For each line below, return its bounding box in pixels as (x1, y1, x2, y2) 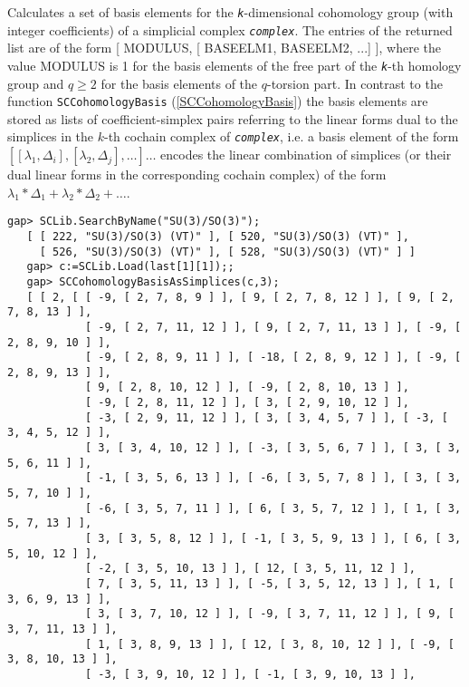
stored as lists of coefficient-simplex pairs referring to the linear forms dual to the (7, 109, 458, 128)
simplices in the (7, 127, 94, 146)
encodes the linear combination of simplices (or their (160, 145, 452, 164)
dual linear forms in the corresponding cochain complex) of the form (7, 165, 387, 184)
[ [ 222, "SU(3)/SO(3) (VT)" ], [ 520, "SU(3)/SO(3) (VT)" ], (26, 229, 409, 243)
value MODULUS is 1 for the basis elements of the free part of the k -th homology (7, 55, 462, 74)
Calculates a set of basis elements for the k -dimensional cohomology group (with (7, 3, 454, 21)
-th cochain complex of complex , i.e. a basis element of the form (104, 127, 459, 146)
